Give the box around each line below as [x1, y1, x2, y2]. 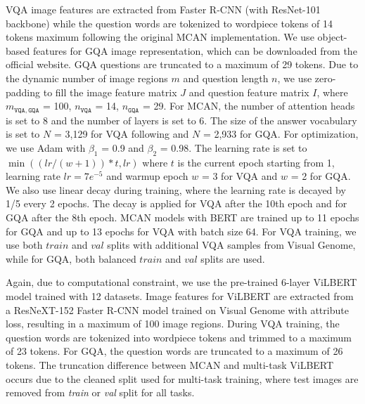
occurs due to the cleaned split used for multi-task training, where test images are [6, 371, 359, 386]
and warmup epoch [106, 169, 188, 183]
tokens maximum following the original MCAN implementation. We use [6, 30, 314, 44]
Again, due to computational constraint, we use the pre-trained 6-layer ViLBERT [6, 275, 357, 289]
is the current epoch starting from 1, [177, 155, 335, 169]
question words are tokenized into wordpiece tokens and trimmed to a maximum [6, 330, 352, 344]
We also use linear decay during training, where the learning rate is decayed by [6, 182, 346, 197]
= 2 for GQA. [290, 169, 351, 183]
